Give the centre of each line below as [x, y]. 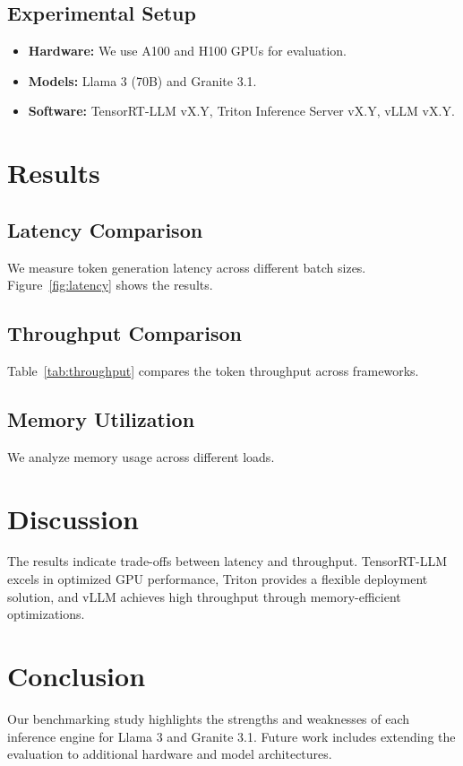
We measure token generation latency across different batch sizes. [187, 267]
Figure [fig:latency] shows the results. [110, 285]
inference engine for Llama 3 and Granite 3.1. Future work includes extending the [231, 736]
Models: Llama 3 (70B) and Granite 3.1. [142, 80]
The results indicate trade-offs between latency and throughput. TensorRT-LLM [227, 561]
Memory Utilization [101, 418]
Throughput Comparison [124, 333]
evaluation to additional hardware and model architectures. [170, 754]
